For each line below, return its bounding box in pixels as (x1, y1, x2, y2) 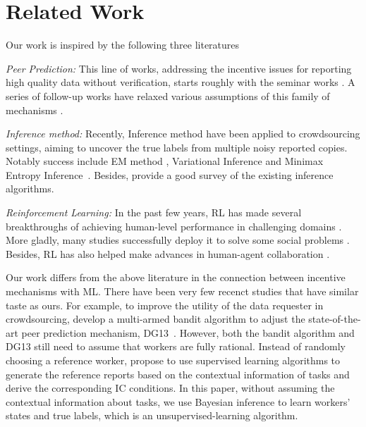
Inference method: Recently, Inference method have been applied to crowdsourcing (6, 126, 360, 141)
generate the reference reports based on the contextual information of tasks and (6, 366, 350, 381)
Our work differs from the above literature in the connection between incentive (6, 270, 346, 285)
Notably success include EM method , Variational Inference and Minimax (6, 154, 324, 168)
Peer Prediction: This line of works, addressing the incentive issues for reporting (6, 61, 352, 75)
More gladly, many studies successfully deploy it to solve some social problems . (6, 233, 350, 247)
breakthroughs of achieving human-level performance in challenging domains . (6, 218, 342, 233)
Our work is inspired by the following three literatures (6, 37, 240, 52)
